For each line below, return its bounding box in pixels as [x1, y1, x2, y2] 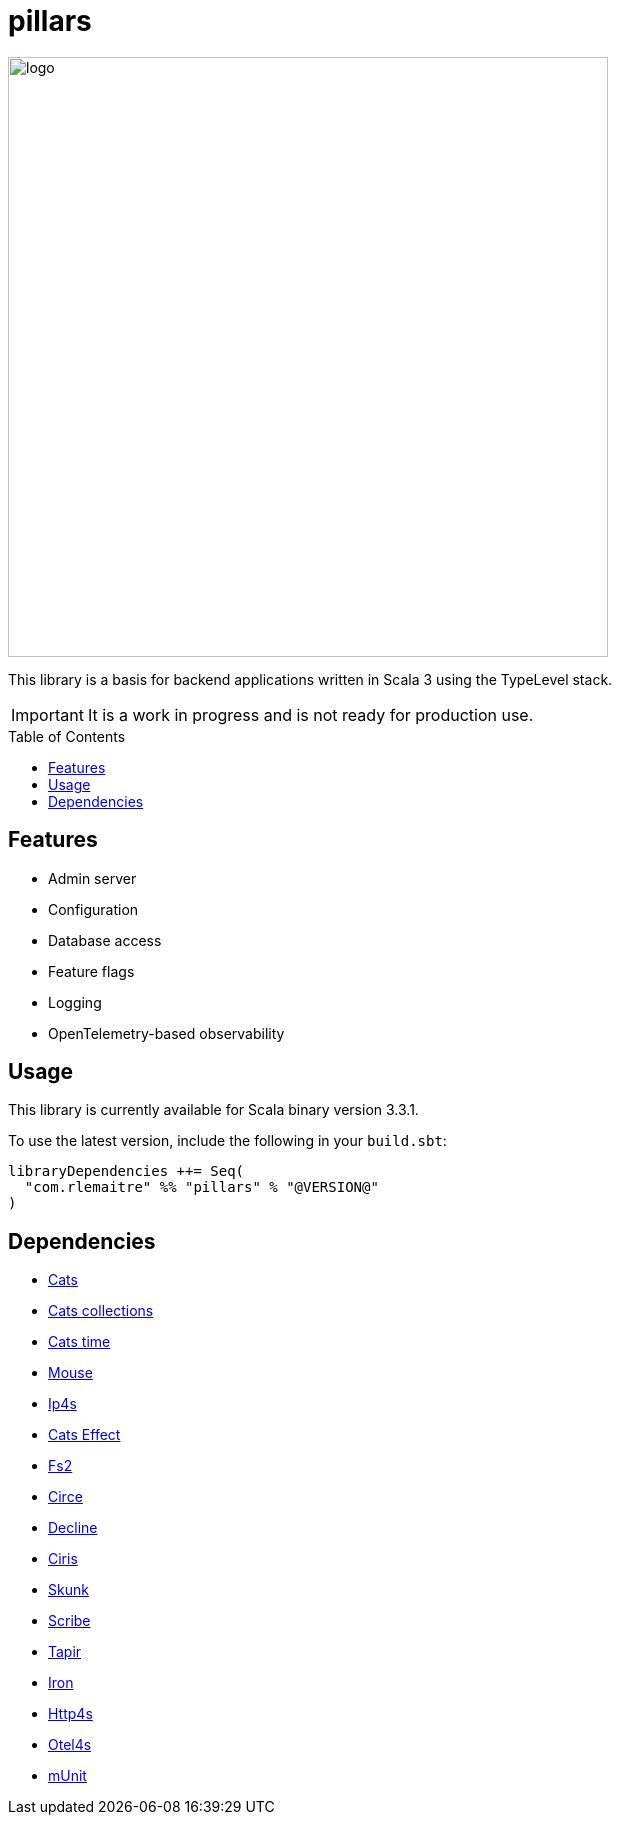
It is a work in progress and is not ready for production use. [87, 704, 534, 725]
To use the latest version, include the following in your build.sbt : [8, 1132, 447, 1150]
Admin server [48, 869, 137, 887]
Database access [48, 931, 162, 949]
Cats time [48, 1333, 111, 1351]
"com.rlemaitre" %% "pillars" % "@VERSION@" [24, 1179, 379, 1196]
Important [11, 704, 84, 725]
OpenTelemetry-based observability [48, 1024, 285, 1042]
